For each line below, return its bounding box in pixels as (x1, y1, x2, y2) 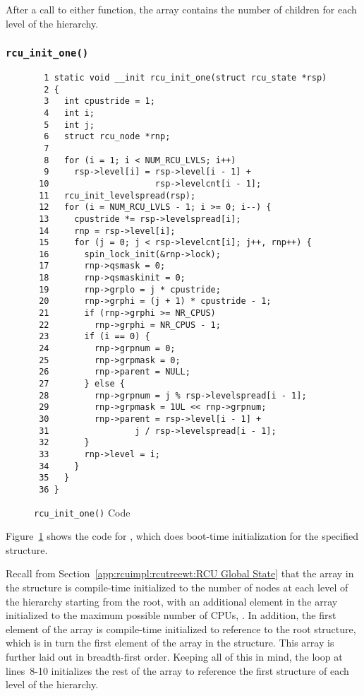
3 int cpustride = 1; (44, 96, 155, 107)
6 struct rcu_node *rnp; (44, 131, 171, 142)
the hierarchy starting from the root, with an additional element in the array (6, 594, 338, 608)
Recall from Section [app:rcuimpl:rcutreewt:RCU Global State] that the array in (6, 566, 354, 581)
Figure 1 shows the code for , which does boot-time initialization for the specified (6, 529, 358, 543)
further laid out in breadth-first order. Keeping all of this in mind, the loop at (6, 649, 343, 663)
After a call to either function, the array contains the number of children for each (6, 2, 357, 16)
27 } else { (39, 379, 125, 389)
